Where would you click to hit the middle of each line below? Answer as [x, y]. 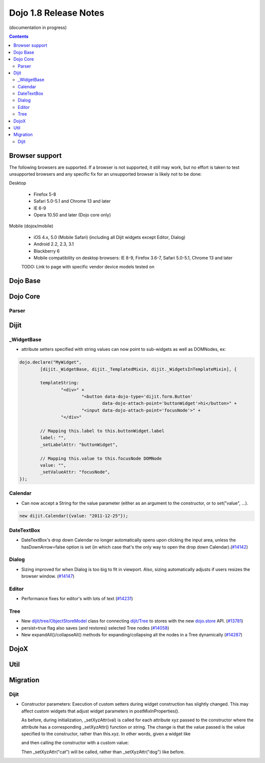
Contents [19, 36]
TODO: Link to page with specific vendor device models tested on [88, 267]
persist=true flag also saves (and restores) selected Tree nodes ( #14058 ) [95, 628]
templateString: [60, 383]
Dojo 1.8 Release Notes [57, 13]
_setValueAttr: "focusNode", [75, 472]
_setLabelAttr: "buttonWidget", [79, 445]
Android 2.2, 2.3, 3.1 [54, 244]
